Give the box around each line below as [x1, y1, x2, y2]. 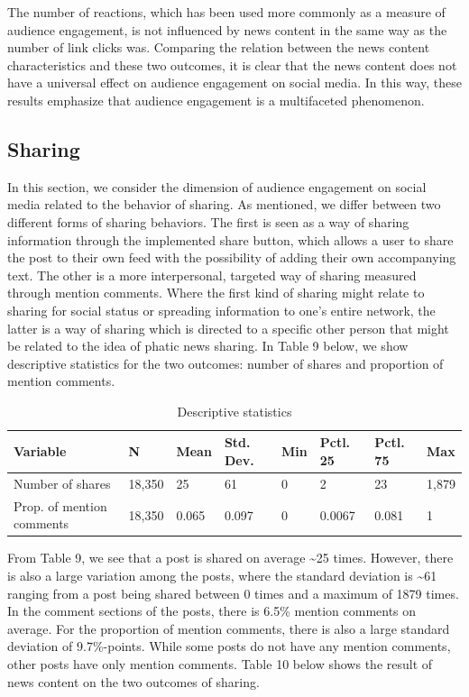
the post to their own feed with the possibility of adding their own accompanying [7, 248, 456, 267]
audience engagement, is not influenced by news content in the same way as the [7, 20, 447, 39]
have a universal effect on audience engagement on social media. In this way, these [7, 73, 462, 92]
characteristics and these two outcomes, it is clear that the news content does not [7, 55, 457, 74]
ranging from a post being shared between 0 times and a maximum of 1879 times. [7, 583, 459, 602]
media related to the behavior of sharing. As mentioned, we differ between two [7, 195, 441, 214]
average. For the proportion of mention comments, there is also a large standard [7, 619, 450, 637]
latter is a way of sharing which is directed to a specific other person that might [7, 318, 449, 337]
